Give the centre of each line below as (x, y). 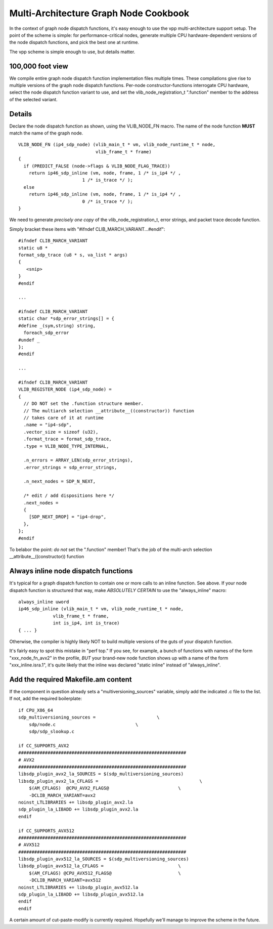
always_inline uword (44, 602)
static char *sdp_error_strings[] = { (66, 319)
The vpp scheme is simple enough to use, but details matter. (72, 52)
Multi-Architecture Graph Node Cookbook (99, 13)
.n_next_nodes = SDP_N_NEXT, (60, 481)
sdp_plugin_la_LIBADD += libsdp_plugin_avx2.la (78, 809)
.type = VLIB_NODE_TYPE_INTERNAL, (66, 446)
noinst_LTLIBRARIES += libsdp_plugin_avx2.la (76, 802)
